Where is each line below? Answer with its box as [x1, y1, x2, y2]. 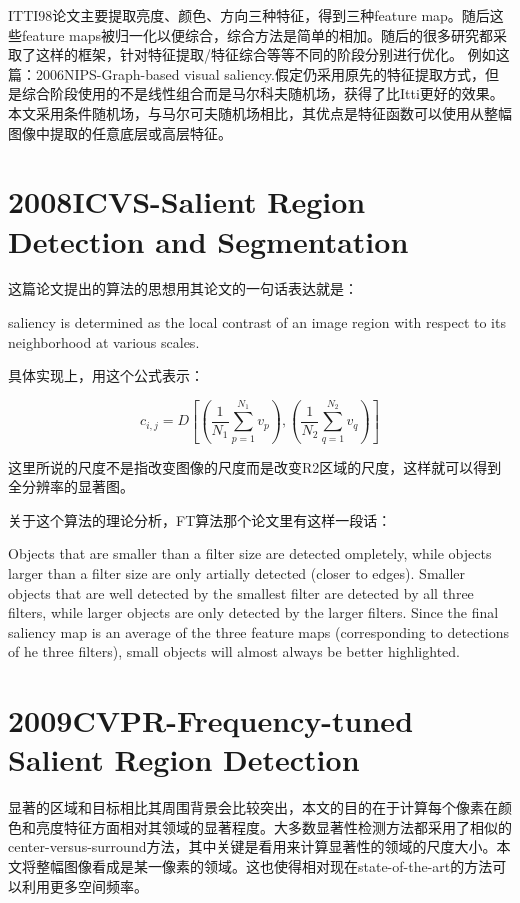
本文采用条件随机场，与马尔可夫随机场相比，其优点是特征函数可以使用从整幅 [8, 102, 512, 123]
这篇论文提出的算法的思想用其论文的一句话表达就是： [8, 278, 358, 299]
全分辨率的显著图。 [8, 476, 134, 497]
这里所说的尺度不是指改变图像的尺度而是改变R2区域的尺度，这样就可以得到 [8, 456, 502, 477]
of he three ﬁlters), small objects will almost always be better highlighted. [8, 641, 460, 662]
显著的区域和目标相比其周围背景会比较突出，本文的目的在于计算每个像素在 [8, 797, 498, 818]
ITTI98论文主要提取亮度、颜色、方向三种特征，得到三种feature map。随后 [8, 5, 490, 25]
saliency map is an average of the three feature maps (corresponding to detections [8, 621, 510, 642]
